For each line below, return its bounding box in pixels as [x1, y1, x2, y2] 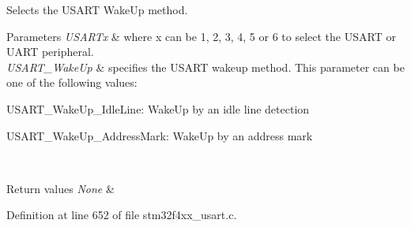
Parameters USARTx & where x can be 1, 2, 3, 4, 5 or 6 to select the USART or [6, 28, 396, 44]
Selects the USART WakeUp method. [6, 2, 188, 17]
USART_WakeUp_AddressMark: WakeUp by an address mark [6, 127, 313, 143]
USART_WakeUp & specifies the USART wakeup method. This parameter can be [6, 58, 405, 75]
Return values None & [6, 180, 115, 196]
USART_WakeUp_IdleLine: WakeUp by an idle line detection [6, 100, 310, 117]
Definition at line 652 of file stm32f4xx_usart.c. [6, 207, 237, 223]
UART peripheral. [6, 43, 94, 60]
